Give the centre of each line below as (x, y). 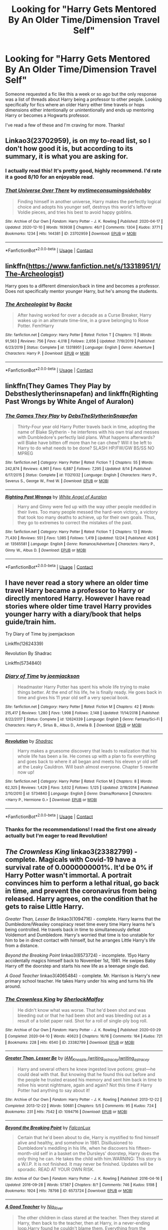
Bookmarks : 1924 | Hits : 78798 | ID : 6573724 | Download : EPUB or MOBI (69, 1191)
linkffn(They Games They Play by (58, 386)
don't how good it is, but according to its (69, 149)
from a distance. (22, 945)
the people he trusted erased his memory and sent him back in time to (90, 1080)
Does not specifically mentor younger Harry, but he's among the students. (82, 291)
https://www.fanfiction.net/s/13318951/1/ (94, 266)
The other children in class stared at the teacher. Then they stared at (88, 1217)
